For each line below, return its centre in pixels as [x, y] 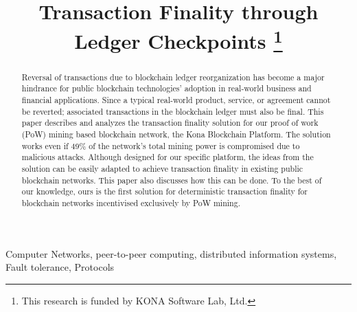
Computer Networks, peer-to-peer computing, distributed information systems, [171, 253]
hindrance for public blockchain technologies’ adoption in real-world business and [166, 88]
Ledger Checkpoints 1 [178, 40]
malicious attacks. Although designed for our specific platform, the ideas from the [168, 157]
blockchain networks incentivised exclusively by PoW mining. [131, 202]
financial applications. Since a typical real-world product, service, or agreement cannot [176, 100]
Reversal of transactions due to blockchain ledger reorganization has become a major [173, 77]
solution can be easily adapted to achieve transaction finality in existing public [162, 168]
